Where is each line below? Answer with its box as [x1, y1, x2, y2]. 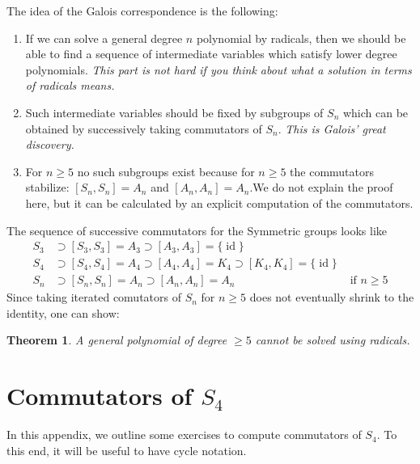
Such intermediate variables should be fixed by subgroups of [25, 103, 324, 120]
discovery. [25, 136, 74, 153]
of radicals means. [25, 77, 115, 94]
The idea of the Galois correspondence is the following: [6, 2, 278, 19]
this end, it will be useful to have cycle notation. [6, 441, 247, 458]
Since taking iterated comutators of [6, 289, 181, 306]
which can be [342, 103, 409, 120]
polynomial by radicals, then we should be [196, 29, 406, 46]
